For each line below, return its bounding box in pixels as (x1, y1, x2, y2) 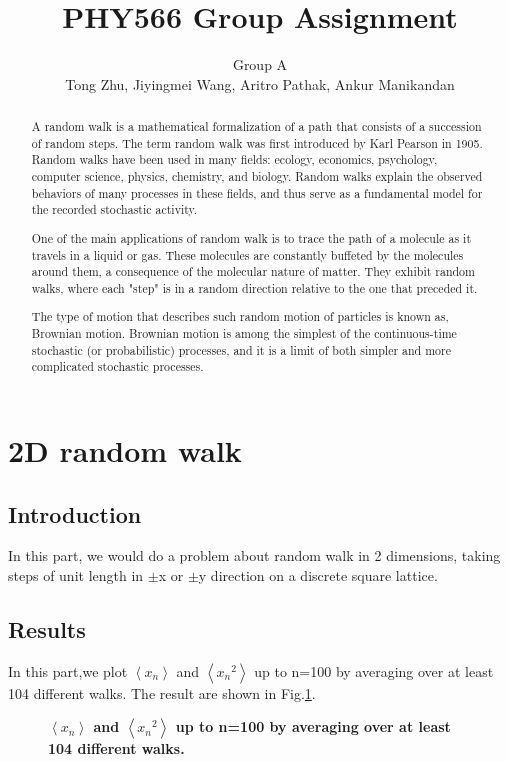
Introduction (8, 498, 142, 529)
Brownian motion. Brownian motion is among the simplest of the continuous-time (31, 325, 457, 342)
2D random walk (8, 430, 242, 471)
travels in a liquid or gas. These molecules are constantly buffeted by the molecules (31, 246, 464, 263)
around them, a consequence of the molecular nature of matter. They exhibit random (31, 263, 475, 280)
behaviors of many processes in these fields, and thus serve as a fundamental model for (31, 184, 483, 201)
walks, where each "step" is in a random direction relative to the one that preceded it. (31, 279, 478, 296)
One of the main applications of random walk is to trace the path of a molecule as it (31, 229, 472, 246)
